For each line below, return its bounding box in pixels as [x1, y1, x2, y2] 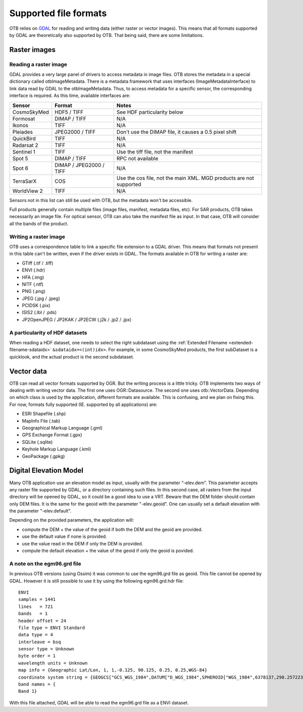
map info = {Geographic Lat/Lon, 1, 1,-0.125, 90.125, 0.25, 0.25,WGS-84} [18, 667, 208, 673]
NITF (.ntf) [22, 281, 44, 287]
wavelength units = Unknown [18, 660, 88, 666]
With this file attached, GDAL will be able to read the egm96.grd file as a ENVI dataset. [9, 699, 189, 705]
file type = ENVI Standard [18, 625, 85, 631]
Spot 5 [12, 155, 28, 162]
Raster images [9, 45, 56, 54]
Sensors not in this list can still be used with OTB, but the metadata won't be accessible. [9, 197, 193, 203]
